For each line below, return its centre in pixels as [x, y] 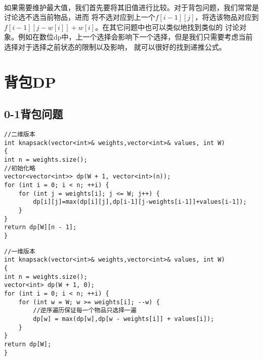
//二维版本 [20, 135]
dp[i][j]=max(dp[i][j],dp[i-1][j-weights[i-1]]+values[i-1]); [140, 202]
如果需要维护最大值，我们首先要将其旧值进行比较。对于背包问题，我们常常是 [131, 7]
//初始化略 [20, 168]
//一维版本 [20, 251]
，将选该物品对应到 [227, 17]
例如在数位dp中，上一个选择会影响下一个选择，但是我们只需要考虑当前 [135, 37]
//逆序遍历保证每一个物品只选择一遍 [85, 311]
